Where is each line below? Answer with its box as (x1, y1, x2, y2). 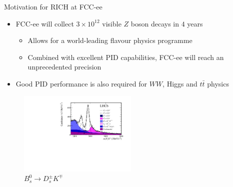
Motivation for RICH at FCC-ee (4, 1, 102, 11)
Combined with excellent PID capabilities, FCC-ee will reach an (27, 51, 224, 62)
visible (102, 18, 121, 28)
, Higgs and (162, 78, 197, 88)
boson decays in (130, 18, 179, 28)
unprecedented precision (27, 61, 101, 72)
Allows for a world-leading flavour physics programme (27, 35, 192, 45)
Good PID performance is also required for (15, 78, 147, 88)
